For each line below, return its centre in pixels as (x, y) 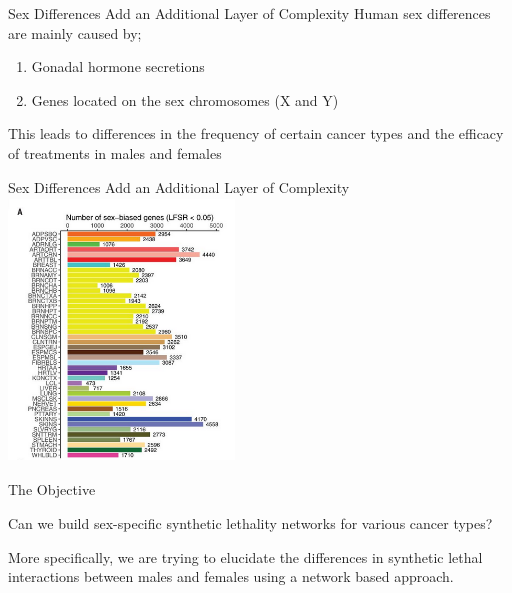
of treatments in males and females (115, 152)
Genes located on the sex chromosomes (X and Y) (185, 99)
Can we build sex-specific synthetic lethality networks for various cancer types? (250, 522)
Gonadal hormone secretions (118, 66)
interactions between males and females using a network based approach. (231, 576)
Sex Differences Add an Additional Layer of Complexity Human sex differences (249, 13)
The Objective (52, 489)
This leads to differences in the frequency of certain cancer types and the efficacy (256, 133)
